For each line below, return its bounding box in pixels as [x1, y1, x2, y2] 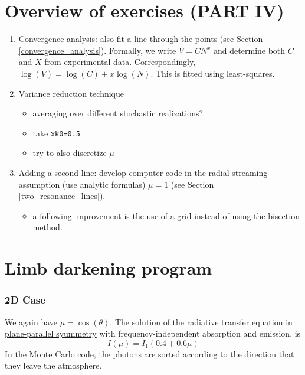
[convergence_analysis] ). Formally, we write [18, 44, 176, 56]
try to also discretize [32, 146, 107, 159]
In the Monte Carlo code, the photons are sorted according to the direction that [5, 347, 294, 360]
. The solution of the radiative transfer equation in [110, 315, 293, 328]
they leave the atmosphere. [5, 359, 102, 371]
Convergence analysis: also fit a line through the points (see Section [18, 32, 263, 45]
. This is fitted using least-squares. [150, 67, 275, 79]
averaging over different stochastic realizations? [32, 107, 204, 119]
